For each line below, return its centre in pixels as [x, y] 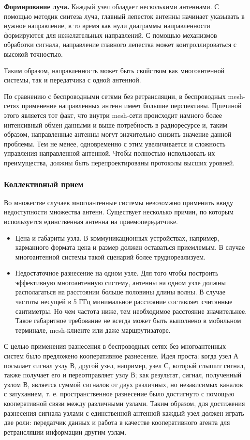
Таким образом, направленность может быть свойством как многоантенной [114, 70]
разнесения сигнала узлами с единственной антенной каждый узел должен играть [124, 413]
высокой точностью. [33, 54]
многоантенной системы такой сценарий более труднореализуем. [110, 256]
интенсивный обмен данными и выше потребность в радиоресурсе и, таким [116, 124]
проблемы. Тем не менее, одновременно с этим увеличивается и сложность [115, 143]
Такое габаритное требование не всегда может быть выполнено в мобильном [128, 320]
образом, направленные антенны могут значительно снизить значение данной [118, 134]
